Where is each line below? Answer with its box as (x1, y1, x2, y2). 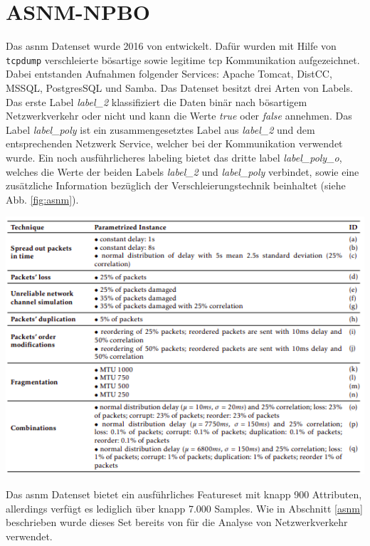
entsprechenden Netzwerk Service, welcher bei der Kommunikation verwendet (6, 136, 343, 151)
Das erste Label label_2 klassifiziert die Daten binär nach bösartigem (6, 94, 307, 109)
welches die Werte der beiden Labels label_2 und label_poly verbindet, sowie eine (6, 164, 359, 179)
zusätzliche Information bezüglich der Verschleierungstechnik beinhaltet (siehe (6, 178, 346, 193)
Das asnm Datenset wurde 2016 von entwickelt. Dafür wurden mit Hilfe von (6, 38, 337, 53)
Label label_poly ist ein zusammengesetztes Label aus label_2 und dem (6, 122, 315, 137)
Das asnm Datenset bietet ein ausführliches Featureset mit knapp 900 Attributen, (6, 487, 362, 501)
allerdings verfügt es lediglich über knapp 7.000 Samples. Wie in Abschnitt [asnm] (6, 500, 363, 515)
